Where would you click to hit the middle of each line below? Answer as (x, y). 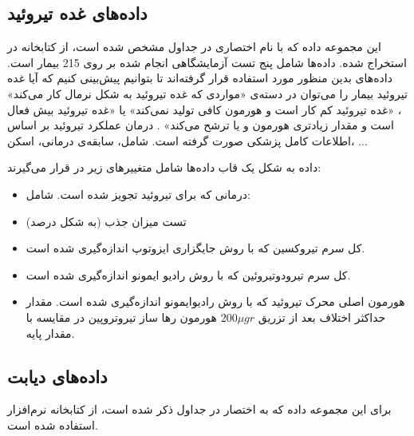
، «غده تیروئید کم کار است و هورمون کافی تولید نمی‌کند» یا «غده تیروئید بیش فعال (205, 109)
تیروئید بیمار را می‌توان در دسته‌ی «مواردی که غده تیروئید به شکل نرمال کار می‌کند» (207, 93)
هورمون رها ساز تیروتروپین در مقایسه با (121, 317)
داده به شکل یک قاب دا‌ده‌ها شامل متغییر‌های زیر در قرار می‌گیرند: (164, 167)
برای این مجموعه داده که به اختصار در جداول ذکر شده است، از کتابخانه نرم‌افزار (199, 409)
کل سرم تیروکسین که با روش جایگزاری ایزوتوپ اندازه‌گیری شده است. (195, 248)
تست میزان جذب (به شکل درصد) (106, 221)
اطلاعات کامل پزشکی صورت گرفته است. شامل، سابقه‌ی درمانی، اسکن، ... (187, 140)
